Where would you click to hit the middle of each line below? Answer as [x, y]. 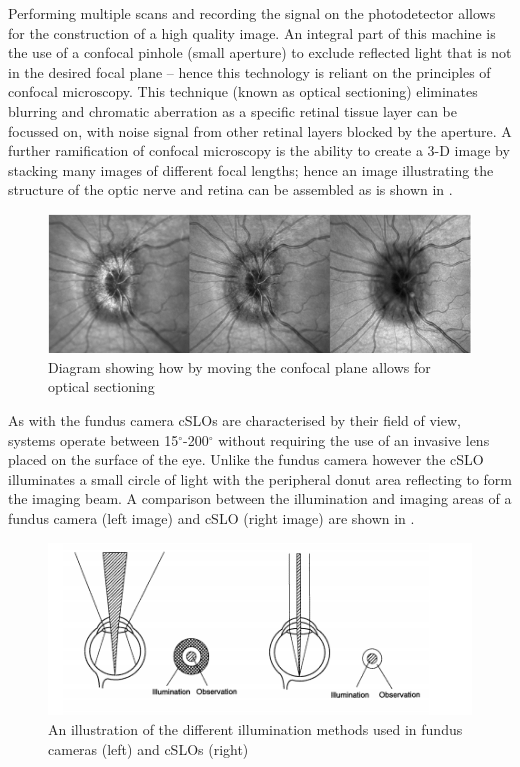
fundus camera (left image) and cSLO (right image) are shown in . [211, 518]
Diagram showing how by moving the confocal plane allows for [239, 366]
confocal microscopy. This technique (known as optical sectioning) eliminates [243, 91]
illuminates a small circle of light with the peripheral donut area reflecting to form [260, 478]
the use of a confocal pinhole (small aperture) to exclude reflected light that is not [260, 52]
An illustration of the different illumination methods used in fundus [255, 729]
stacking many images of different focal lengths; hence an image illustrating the [251, 169]
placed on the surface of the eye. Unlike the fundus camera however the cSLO [246, 459]
